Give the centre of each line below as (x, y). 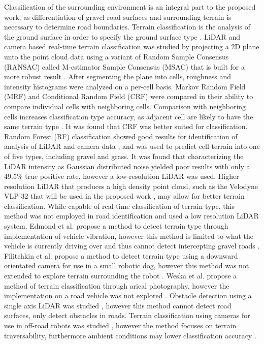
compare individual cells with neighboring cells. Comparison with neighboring (125, 106)
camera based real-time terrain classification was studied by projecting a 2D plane (132, 46)
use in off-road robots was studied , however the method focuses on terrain (120, 325)
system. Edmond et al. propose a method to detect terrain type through (116, 226)
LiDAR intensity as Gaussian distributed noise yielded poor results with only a (127, 166)
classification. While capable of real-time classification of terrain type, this (119, 206)
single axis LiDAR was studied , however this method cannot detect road (118, 305)
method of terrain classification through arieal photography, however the (117, 285)
